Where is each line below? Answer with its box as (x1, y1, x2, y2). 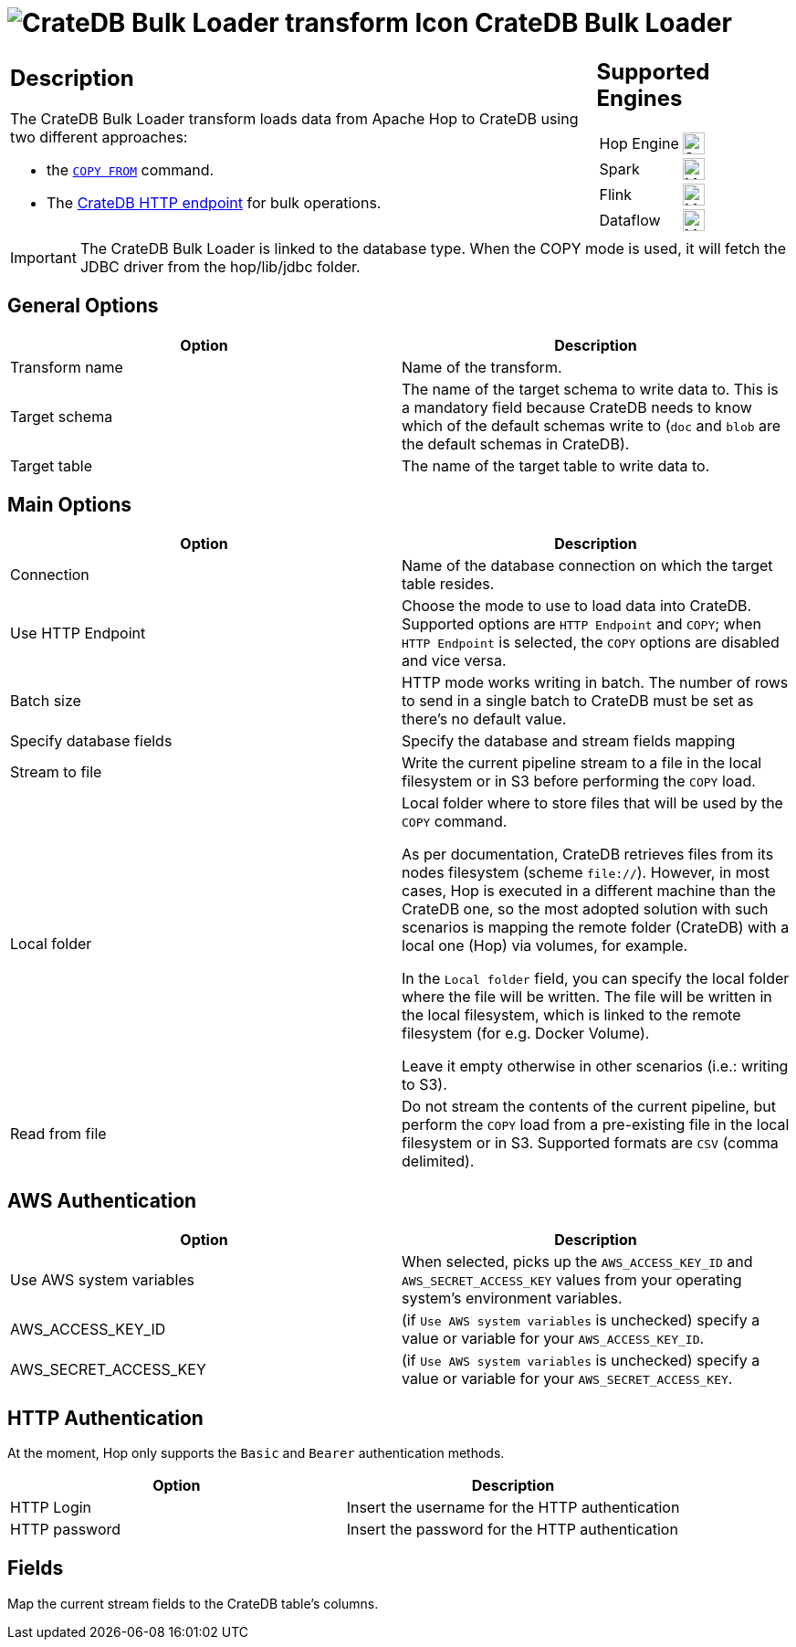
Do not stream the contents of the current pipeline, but (402, 1097, 777, 1116)
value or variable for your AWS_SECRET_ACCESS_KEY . (402, 1369, 733, 1388)
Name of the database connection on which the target (402, 556, 773, 575)
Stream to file (10, 763, 102, 782)
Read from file (10, 1124, 107, 1144)
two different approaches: (10, 128, 188, 147)
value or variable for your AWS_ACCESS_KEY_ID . (402, 1329, 705, 1348)
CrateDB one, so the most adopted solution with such (402, 900, 769, 919)
